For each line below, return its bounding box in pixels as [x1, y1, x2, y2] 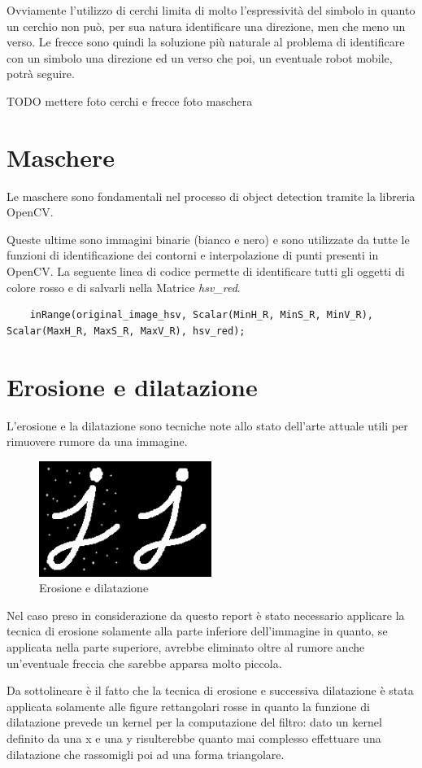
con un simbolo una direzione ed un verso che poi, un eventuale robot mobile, [7, 49, 393, 66]
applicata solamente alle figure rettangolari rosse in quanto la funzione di [7, 697, 370, 714]
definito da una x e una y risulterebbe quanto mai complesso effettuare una [7, 730, 381, 747]
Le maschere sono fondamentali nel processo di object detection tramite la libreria [7, 187, 415, 204]
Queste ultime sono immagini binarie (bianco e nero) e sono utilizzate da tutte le [7, 230, 410, 247]
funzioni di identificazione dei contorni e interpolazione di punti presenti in [7, 247, 379, 264]
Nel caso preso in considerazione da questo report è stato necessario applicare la [7, 606, 405, 623]
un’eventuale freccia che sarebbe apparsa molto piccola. [7, 654, 282, 671]
